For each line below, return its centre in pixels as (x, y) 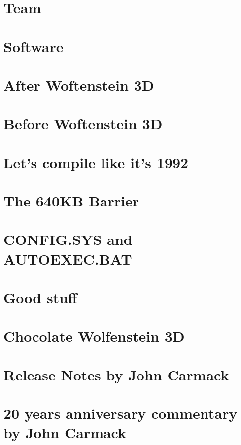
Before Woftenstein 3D (83, 123)
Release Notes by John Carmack (116, 374)
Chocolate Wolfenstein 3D (94, 336)
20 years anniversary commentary (120, 413)
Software (34, 46)
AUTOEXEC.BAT (68, 258)
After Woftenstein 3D (79, 85)
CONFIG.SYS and (68, 239)
